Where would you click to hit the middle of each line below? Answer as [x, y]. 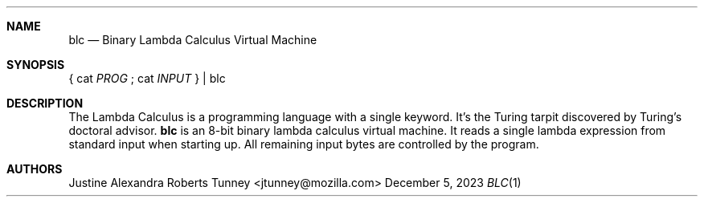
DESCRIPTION [45, 103]
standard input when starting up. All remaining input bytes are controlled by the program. [304, 144]
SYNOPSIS [36, 65]
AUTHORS [35, 169]
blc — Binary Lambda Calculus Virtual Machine [193, 40]
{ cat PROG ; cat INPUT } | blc [147, 78]
